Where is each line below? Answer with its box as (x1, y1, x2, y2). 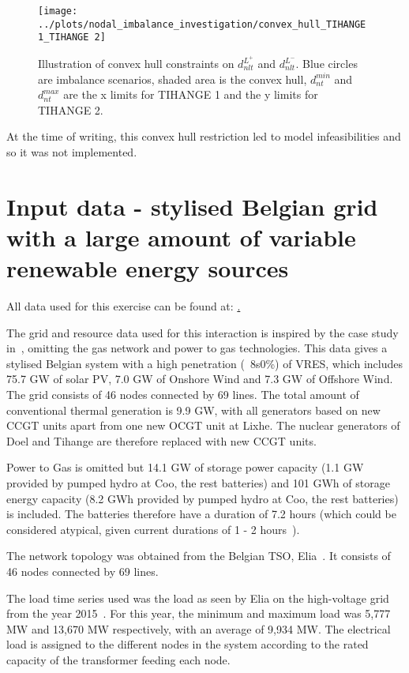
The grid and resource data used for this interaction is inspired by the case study (6, 324, 399, 340)
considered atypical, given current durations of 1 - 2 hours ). (6, 521, 300, 537)
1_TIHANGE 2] (38, 32, 106, 43)
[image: (38, 6, 78, 17)
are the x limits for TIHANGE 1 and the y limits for (63, 86, 318, 103)
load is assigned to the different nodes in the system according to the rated (6, 636, 369, 652)
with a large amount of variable (6, 220, 356, 253)
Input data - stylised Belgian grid (6, 190, 378, 222)
